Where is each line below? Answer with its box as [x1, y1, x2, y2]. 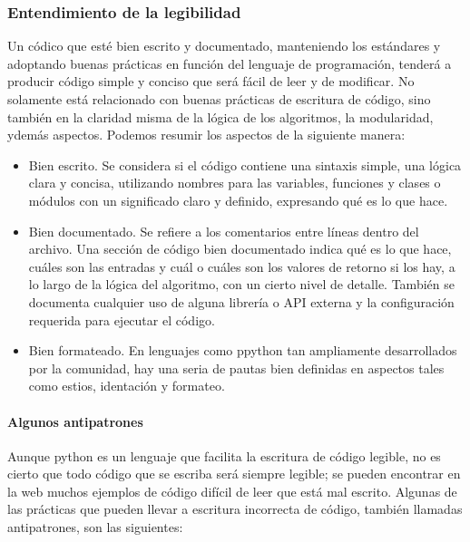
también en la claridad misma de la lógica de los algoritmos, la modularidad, [7, 107, 434, 126]
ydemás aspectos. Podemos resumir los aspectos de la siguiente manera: [7, 125, 406, 144]
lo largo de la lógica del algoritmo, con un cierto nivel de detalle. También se [28, 275, 455, 294]
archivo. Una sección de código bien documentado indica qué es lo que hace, [28, 239, 452, 258]
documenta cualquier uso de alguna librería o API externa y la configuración [28, 292, 455, 311]
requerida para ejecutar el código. [28, 310, 215, 329]
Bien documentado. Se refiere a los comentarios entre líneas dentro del [28, 221, 419, 240]
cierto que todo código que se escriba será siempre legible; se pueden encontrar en [7, 464, 461, 483]
